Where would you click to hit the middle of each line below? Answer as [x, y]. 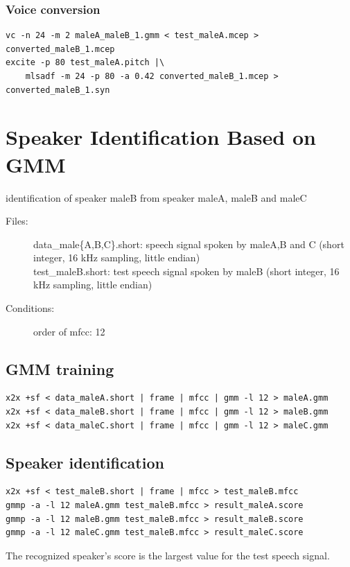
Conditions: [30, 308]
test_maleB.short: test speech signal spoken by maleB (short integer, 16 [186, 271]
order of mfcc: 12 [69, 331]
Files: [17, 221]
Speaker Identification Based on [161, 137]
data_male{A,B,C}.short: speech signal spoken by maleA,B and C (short [189, 244]
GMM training [60, 368]
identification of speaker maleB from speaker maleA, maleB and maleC [156, 197]
